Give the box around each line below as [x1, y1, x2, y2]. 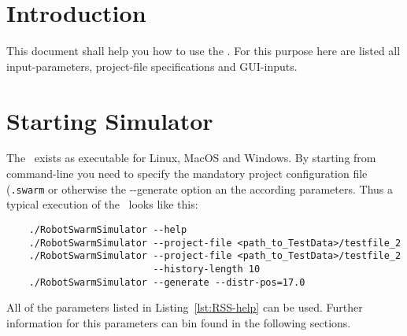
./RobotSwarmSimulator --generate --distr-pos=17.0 [28, 276, 305, 288]
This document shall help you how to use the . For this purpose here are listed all [6, 42, 401, 59]
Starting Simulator [6, 104, 213, 136]
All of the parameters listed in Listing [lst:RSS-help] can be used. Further [6, 299, 363, 316]
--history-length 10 [153, 263, 261, 275]
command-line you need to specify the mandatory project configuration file [6, 165, 368, 182]
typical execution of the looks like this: [6, 196, 198, 212]
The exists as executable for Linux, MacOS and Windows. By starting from [6, 150, 376, 166]
